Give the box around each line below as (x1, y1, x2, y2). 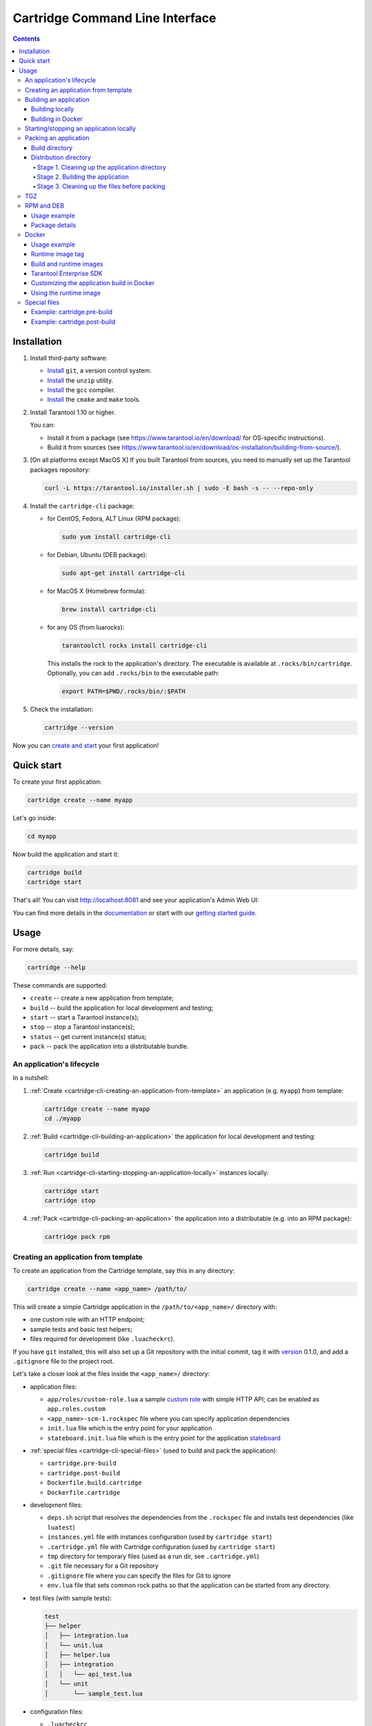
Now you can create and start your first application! (12, 741, 159, 750)
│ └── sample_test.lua (44, 1689, 143, 1698)
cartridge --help (27, 963, 86, 971)
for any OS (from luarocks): (47, 623, 125, 631)
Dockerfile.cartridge (47, 1489, 121, 1496)
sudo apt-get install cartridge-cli (61, 570, 186, 576)
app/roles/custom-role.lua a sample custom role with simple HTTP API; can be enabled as (47, 1395, 320, 1404)
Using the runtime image (31, 289, 101, 297)
